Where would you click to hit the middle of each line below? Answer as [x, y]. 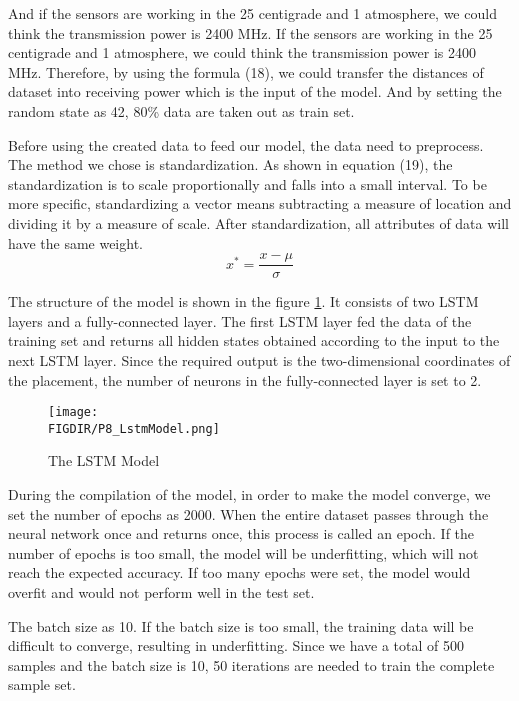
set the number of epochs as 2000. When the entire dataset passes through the [248, 513]
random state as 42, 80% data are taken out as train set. [181, 110]
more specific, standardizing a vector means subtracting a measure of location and [260, 203]
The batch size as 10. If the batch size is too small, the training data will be [241, 625]
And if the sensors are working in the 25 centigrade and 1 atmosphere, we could [252, 13]
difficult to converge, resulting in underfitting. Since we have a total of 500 [236, 645]
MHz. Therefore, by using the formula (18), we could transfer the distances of [246, 71]
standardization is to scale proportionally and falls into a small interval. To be [247, 183]
